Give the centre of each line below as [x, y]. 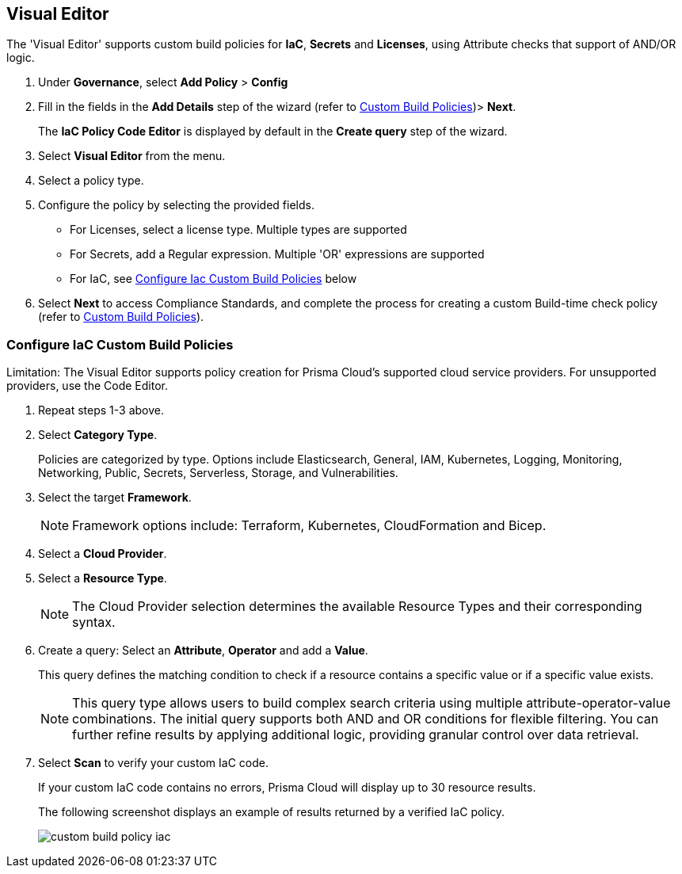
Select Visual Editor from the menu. [132, 156]
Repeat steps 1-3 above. [101, 410]
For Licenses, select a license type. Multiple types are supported [238, 230]
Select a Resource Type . [103, 578]
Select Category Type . [98, 435]
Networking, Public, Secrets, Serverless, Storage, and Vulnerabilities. [218, 473]
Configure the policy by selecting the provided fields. [176, 205]
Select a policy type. [91, 181]
